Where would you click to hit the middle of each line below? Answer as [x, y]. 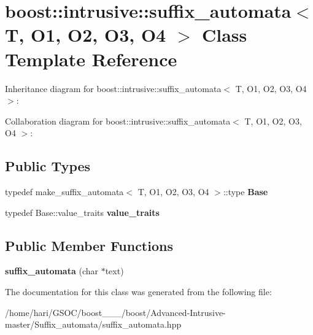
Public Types [48, 166]
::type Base [245, 192]
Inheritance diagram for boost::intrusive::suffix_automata [113, 88]
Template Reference [91, 59]
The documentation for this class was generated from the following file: [138, 292]
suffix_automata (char [52, 271]
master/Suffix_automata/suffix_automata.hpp [93, 324]
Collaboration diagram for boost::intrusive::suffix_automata [118, 121]
